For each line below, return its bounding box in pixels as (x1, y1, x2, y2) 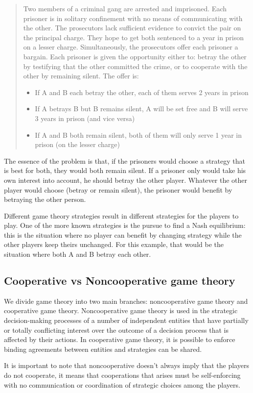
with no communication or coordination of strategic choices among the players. (4, 379, 240, 390)
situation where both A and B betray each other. (4, 249, 151, 259)
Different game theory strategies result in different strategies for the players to (4, 210, 239, 221)
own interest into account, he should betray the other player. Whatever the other (4, 174, 247, 185)
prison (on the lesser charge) (35, 139, 120, 149)
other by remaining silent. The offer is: (23, 71, 139, 81)
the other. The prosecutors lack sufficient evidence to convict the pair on (23, 23, 241, 33)
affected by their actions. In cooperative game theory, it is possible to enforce (4, 334, 235, 344)
